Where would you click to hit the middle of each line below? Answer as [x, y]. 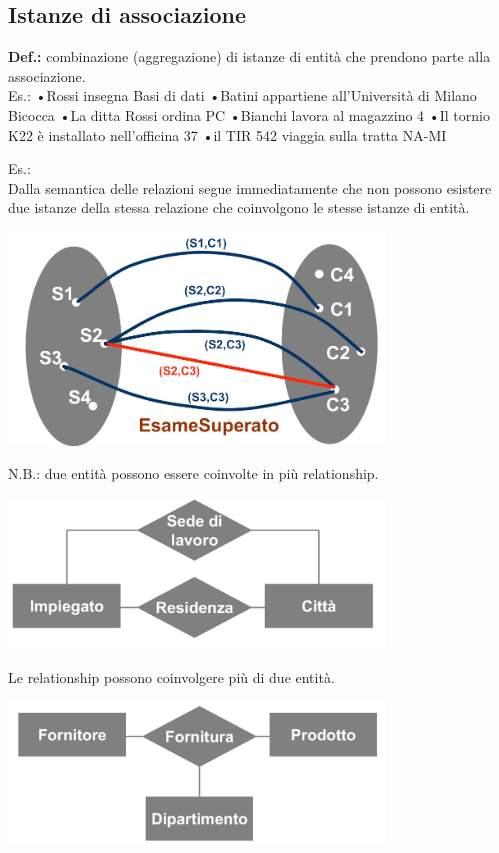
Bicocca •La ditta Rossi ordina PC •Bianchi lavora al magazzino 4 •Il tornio [249, 114]
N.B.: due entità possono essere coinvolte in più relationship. [193, 473]
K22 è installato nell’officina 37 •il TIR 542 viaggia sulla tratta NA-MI [227, 134]
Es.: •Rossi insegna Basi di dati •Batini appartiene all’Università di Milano [242, 95]
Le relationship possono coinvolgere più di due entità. [171, 676]
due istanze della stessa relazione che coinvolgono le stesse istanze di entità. [239, 207]
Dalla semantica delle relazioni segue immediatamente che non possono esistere [250, 187]
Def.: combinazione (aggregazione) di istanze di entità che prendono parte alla [249, 56]
